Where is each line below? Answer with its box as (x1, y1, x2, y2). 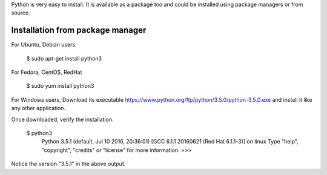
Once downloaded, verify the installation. (11, 116, 114, 123)
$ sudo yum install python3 (26, 82, 94, 90)
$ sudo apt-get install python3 (26, 54, 102, 62)
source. (11, 9, 30, 16)
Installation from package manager (11, 25, 147, 36)
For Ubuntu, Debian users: (11, 41, 77, 48)
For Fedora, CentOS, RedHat (11, 68, 82, 76)
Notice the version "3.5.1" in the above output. (11, 160, 126, 168)
